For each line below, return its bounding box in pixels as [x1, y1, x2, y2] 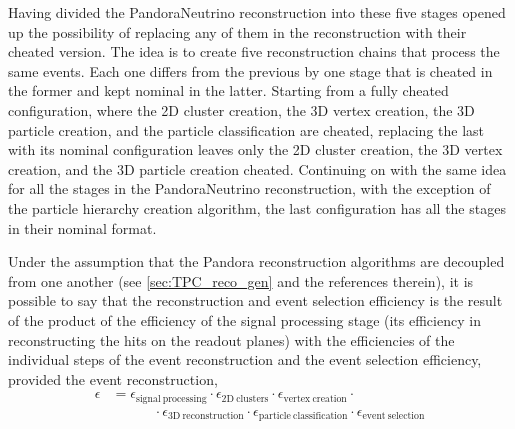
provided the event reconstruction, [8, 368, 218, 389]
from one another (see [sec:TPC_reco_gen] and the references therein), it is [8, 270, 474, 291]
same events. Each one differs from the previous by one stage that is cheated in [8, 60, 493, 81]
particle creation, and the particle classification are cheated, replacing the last [8, 119, 485, 140]
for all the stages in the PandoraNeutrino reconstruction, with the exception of [8, 178, 491, 199]
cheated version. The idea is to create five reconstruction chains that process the [8, 41, 500, 62]
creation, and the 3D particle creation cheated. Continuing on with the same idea [8, 158, 507, 179]
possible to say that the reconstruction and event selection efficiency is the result [8, 290, 503, 311]
